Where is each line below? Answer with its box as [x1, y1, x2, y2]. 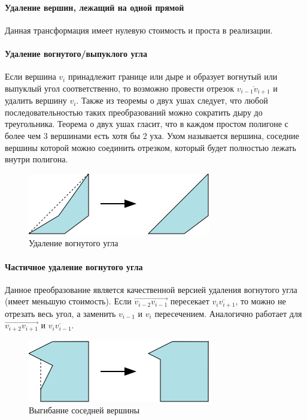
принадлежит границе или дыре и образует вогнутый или [68, 70, 278, 83]
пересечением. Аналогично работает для [154, 307, 302, 319]
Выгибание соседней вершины [29, 404, 140, 416]
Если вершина [5, 70, 56, 83]
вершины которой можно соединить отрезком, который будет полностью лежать [5, 141, 296, 153]
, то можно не [235, 295, 286, 307]
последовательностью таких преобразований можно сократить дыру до [5, 105, 263, 118]
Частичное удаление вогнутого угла [5, 260, 143, 273]
